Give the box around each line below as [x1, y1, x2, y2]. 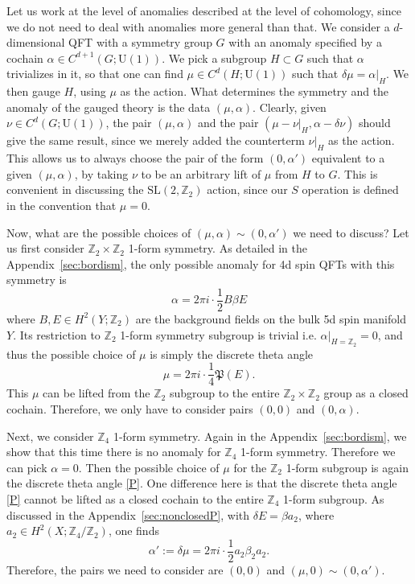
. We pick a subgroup [162, 49, 267, 66]
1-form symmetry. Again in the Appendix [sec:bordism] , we [113, 427, 407, 444]
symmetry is [6, 271, 67, 288]
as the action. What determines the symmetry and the [120, 83, 389, 100]
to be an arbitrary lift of [141, 165, 261, 182]
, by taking [74, 165, 129, 182]
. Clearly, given [253, 98, 327, 115]
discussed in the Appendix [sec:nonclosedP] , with [6, 506, 250, 523]
